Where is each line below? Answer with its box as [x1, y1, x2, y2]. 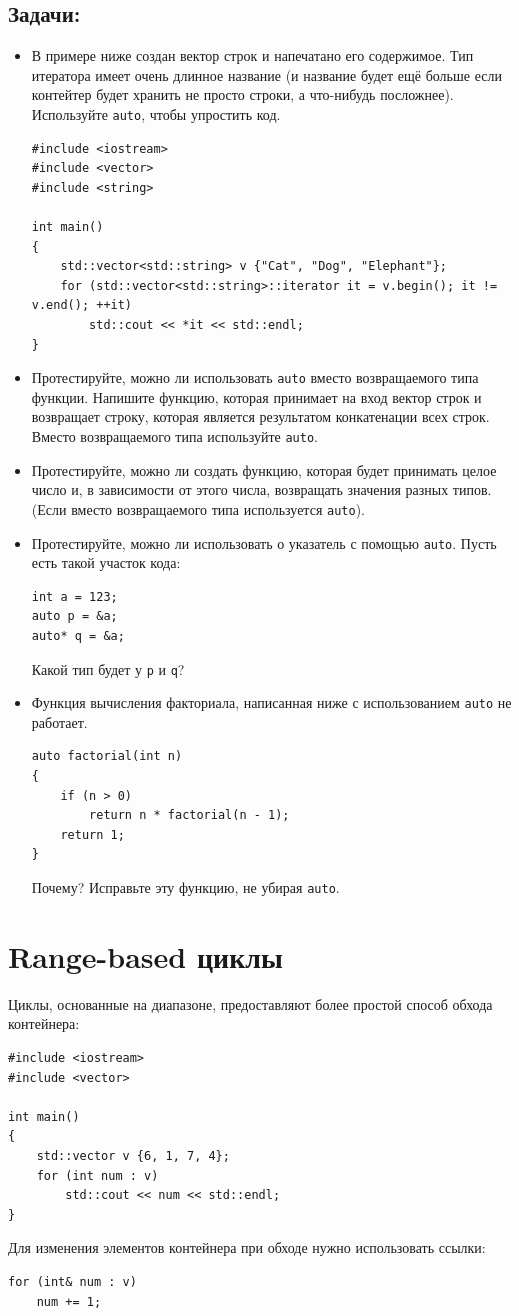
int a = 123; [31, 589, 118, 604]
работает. [31, 711, 88, 732]
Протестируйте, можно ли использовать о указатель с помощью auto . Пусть [31, 532, 497, 553]
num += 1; [36, 1294, 102, 1309]
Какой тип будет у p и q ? [31, 658, 185, 679]
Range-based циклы [8, 935, 283, 976]
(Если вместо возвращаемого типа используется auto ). [31, 498, 365, 519]
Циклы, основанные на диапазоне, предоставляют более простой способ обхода [8, 993, 493, 1014]
